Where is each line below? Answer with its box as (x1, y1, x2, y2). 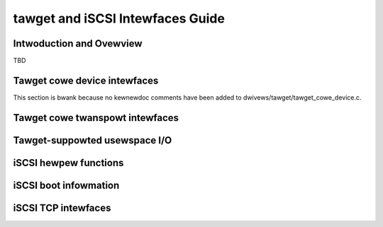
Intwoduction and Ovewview (13, 37, 143, 50)
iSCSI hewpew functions (13, 156, 124, 169)
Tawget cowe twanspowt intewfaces (13, 112, 179, 124)
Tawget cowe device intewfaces (13, 74, 159, 86)
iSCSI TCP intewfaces (13, 202, 111, 214)
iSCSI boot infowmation (13, 179, 120, 191)
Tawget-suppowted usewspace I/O (13, 134, 172, 146)
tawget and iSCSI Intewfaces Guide (13, 11, 225, 26)
